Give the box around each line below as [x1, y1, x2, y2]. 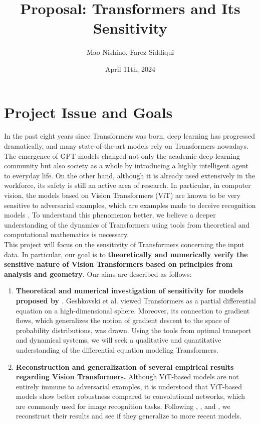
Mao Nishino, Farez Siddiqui [86, 47, 174, 57]
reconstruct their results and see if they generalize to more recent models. [16, 410, 241, 421]
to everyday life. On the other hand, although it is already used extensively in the [4, 170, 255, 180]
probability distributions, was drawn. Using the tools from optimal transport [16, 325, 251, 335]
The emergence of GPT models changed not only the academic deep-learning [4, 150, 240, 161]
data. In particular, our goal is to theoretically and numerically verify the [4, 249, 248, 259]
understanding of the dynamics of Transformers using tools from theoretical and [4, 219, 250, 230]
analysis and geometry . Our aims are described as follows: [4, 268, 192, 279]
